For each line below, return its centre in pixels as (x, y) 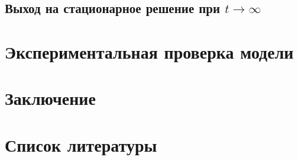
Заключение (50, 98)
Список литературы (81, 144)
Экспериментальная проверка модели (149, 51)
